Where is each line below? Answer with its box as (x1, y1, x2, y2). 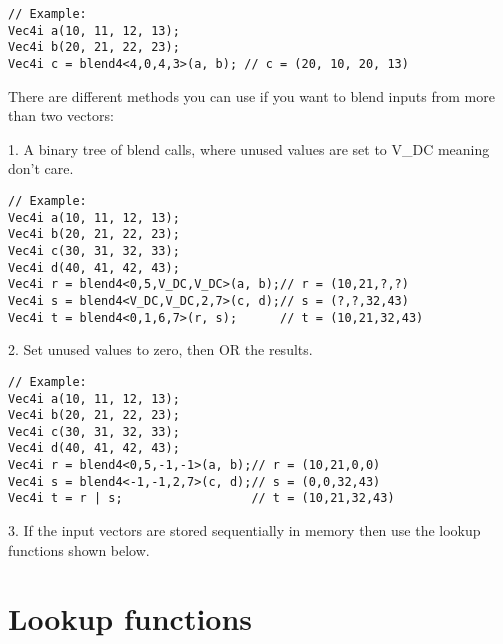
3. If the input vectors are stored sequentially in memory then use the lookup (8, 520, 481, 541)
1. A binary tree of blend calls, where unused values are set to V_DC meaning (8, 138, 490, 159)
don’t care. (8, 158, 74, 179)
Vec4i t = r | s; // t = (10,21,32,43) (8, 491, 395, 506)
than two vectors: (8, 105, 114, 126)
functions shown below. (8, 539, 150, 560)
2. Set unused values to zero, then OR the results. (8, 339, 313, 360)
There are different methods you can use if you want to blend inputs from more (8, 85, 495, 106)
